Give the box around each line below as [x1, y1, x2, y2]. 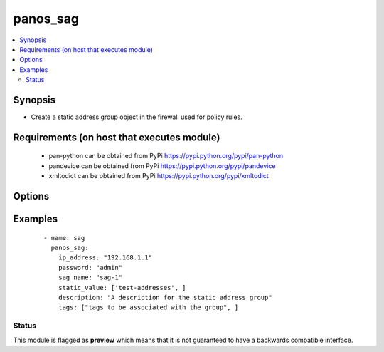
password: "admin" [58, 264, 123, 271]
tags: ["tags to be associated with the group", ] [58, 304, 239, 311]
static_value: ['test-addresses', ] [58, 284, 186, 291]
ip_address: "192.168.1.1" [58, 254, 153, 262]
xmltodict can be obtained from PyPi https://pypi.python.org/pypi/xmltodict [48, 172, 270, 180]
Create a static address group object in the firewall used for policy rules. [31, 113, 242, 121]
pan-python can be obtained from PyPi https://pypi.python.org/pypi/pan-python [48, 152, 284, 160]
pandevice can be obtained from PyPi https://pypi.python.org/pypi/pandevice [48, 161, 276, 170]
